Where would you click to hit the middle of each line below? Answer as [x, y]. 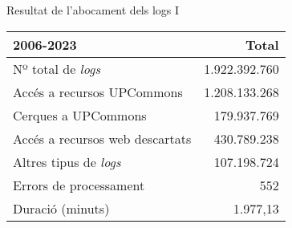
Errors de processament [79, 185]
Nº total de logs [57, 68]
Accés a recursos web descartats [102, 138]
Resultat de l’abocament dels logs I [93, 10]
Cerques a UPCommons [80, 115]
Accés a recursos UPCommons [98, 92]
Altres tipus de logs [67, 161]
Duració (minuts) [61, 208]
